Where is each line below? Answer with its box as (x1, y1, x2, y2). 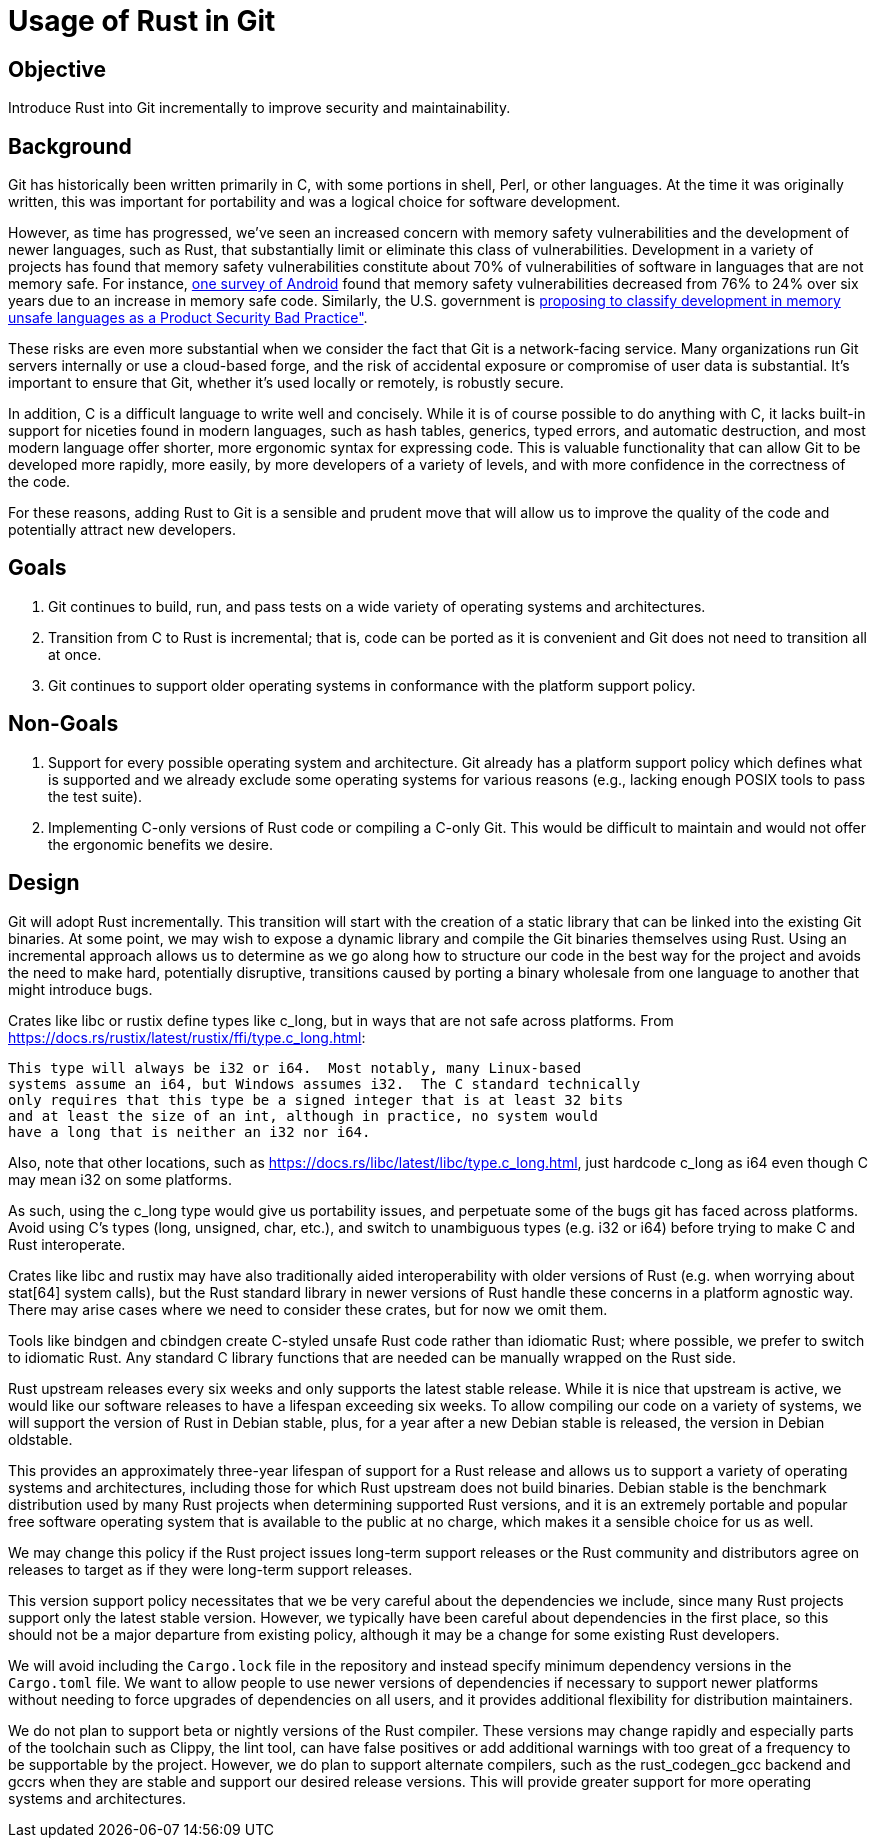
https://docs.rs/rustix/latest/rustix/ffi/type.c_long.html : (8, 1028, 366, 1046)
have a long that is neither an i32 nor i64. (8, 1123, 371, 1140)
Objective (8, 56, 107, 82)
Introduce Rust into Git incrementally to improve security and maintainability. (8, 99, 511, 117)
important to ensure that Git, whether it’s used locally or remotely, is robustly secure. (8, 374, 564, 392)
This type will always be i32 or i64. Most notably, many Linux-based (8, 1059, 582, 1076)
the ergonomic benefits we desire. (48, 835, 273, 853)
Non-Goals (8, 711, 119, 737)
